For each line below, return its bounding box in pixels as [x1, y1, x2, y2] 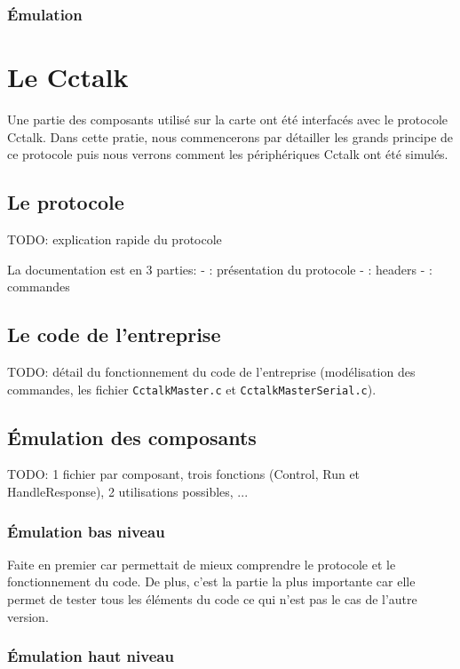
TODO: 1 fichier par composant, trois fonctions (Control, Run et [7, 465, 361, 483]
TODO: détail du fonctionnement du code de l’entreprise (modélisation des [7, 362, 416, 380]
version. [7, 607, 49, 625]
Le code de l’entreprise [7, 321, 221, 348]
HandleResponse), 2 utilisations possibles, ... [7, 482, 249, 500]
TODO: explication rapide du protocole [7, 229, 222, 248]
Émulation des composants [7, 423, 257, 450]
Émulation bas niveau [7, 520, 165, 542]
